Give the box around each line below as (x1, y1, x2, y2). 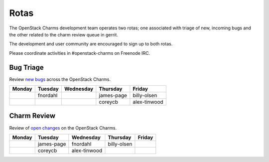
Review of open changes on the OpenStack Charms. (9, 125, 117, 131)
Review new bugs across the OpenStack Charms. (9, 76, 111, 82)
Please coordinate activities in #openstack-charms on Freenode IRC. (9, 50, 150, 56)
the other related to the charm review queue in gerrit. (9, 31, 118, 37)
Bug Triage (9, 63, 44, 72)
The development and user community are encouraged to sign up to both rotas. (9, 41, 173, 47)
